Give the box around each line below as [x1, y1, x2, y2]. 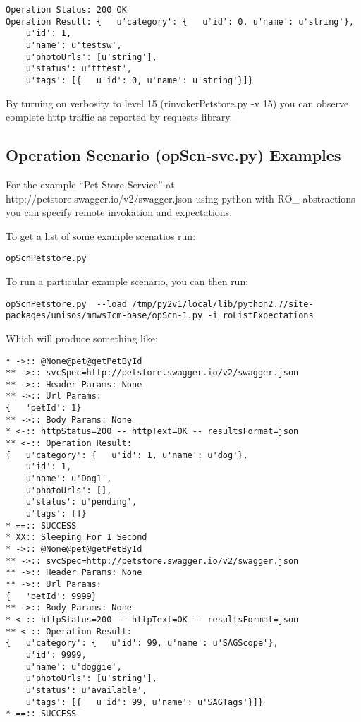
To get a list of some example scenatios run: [6, 228, 196, 243]
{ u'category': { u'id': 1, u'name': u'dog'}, [6, 450, 248, 460]
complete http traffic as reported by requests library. [6, 109, 233, 124]
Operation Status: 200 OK [6, 5, 127, 15]
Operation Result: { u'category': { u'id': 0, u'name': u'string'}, [6, 16, 354, 27]
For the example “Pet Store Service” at [6, 176, 175, 191]
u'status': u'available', [25, 685, 147, 695]
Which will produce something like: [6, 330, 158, 345]
